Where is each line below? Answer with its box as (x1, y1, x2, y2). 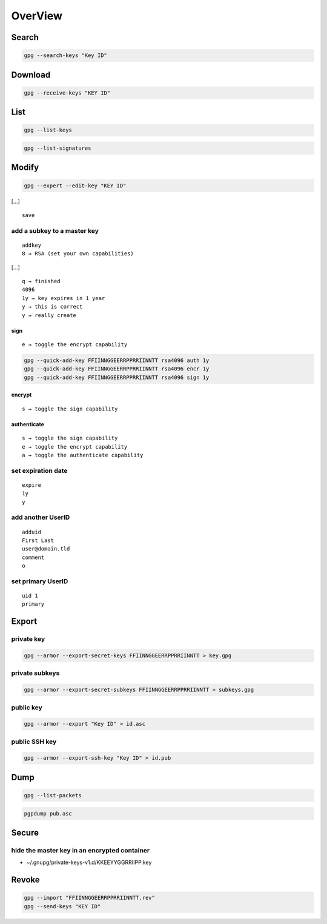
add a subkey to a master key (11, 226, 99, 235)
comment (22, 554, 45, 561)
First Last (22, 537, 54, 544)
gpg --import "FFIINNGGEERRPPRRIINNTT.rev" (24, 894, 156, 902)
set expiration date (11, 466, 68, 475)
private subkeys (11, 669, 60, 677)
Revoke (11, 875, 40, 885)
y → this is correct (22, 303, 83, 310)
